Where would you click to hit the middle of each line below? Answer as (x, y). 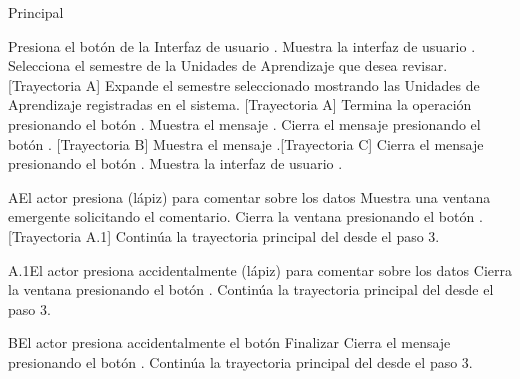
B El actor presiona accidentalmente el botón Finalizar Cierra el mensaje (229, 342)
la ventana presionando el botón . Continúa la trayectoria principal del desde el (251, 289)
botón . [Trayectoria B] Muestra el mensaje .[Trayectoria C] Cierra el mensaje (246, 143)
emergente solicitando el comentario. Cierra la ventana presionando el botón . (245, 216)
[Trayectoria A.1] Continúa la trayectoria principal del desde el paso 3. (224, 235)
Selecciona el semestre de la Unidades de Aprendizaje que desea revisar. (228, 65)
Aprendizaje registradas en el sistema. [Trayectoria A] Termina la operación (240, 104)
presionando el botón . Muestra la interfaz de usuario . (175, 163)
